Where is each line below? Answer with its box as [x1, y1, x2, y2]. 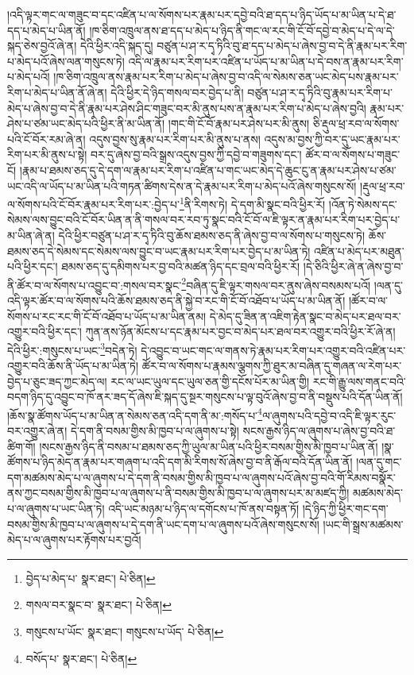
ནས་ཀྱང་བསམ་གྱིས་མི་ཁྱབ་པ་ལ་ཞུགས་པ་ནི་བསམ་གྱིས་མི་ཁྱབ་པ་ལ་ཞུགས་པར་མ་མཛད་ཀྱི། [7, 484, 350, 501]
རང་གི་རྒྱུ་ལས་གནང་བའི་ [312, 372, 406, 389]
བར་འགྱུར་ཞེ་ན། [7, 422, 68, 439]
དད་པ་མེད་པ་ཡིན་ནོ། [7, 21, 86, 38]
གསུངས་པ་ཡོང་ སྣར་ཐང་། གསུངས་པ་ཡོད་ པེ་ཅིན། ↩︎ [25, 623, 224, 639]
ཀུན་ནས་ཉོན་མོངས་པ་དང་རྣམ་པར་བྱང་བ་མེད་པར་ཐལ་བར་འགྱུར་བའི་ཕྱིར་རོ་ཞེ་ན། [85, 323, 396, 340]
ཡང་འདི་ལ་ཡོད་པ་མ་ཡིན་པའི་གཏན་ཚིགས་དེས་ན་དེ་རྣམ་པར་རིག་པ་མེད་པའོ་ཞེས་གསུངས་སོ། [7, 177, 357, 194]
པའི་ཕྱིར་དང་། [7, 258, 58, 275]
